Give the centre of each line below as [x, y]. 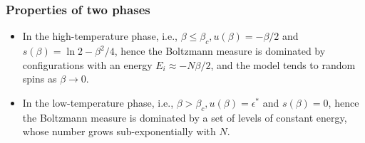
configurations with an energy [87, 64]
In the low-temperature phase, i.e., [98, 102]
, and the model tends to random [283, 64]
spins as [40, 79]
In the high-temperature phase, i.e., [100, 36]
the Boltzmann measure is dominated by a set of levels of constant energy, [185, 117]
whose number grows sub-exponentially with [119, 131]
